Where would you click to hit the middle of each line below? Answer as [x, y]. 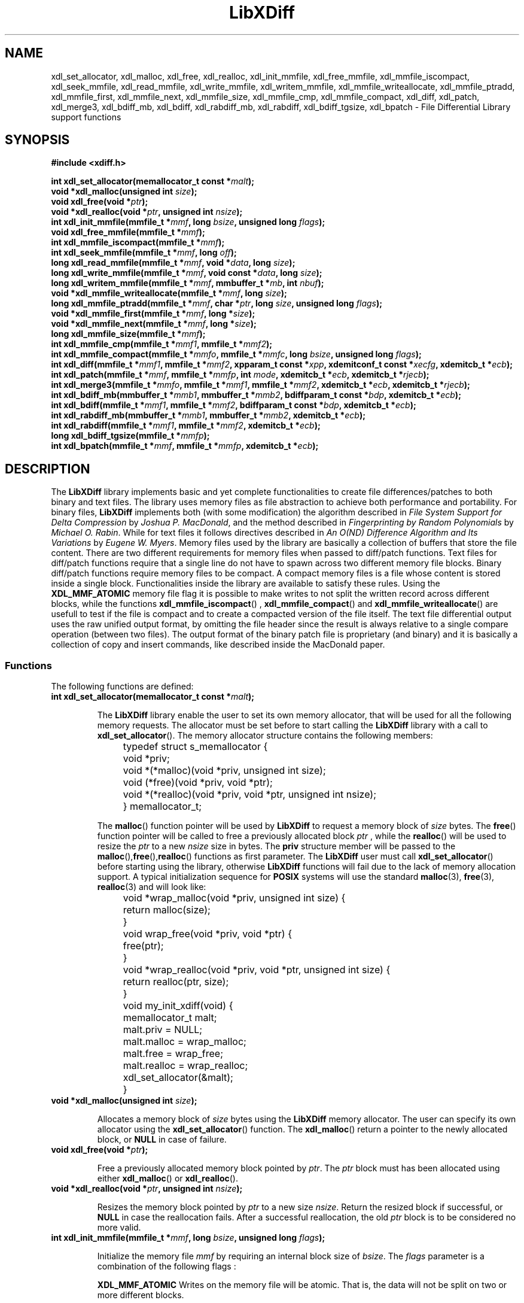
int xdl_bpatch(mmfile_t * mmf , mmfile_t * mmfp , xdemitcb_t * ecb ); [185, 446]
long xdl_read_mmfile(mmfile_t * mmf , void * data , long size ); [173, 263]
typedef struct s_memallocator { [195, 747]
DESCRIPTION [48, 469]
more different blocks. [141, 1295]
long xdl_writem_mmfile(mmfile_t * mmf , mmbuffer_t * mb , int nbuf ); [188, 283]
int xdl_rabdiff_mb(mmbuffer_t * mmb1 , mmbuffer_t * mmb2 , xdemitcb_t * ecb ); [208, 415]
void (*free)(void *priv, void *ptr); [198, 783]
